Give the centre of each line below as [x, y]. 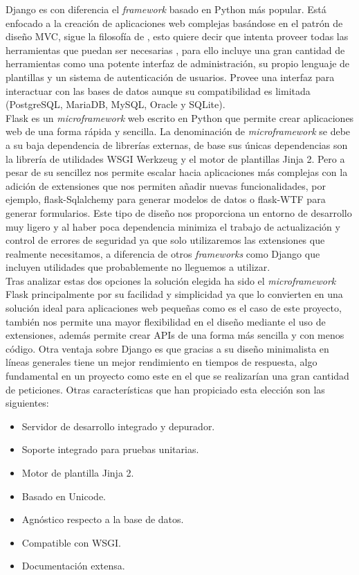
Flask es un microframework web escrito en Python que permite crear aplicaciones [180, 117]
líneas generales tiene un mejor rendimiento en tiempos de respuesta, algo [162, 362]
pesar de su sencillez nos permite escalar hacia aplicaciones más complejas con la [177, 172]
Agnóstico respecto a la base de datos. [103, 519]
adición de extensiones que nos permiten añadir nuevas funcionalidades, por [166, 185]
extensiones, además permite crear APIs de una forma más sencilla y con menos [175, 335]
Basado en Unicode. [64, 496]
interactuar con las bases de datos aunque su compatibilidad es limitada [158, 90]
